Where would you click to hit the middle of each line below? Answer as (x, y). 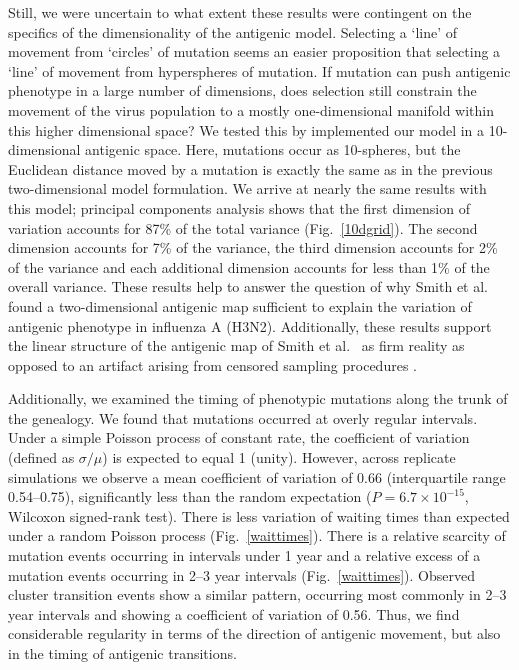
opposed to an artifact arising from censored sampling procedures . (212, 364)
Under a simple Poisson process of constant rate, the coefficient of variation (239, 437)
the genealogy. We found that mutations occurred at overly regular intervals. (243, 417)
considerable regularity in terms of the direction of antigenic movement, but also (254, 633)
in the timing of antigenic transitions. (122, 653)
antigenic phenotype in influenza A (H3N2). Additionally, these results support (250, 325)
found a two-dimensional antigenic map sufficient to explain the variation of (240, 305)
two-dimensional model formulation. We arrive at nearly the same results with (247, 188)
